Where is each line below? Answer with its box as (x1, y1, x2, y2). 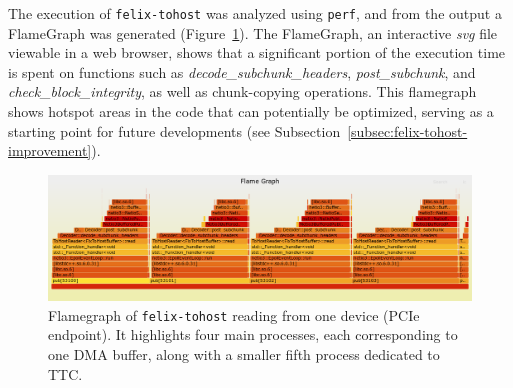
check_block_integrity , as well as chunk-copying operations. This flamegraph (8, 81, 477, 102)
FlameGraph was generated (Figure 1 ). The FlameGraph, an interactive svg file (8, 22, 498, 43)
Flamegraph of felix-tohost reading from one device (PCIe (48, 304, 420, 325)
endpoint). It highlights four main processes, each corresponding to (48, 324, 458, 345)
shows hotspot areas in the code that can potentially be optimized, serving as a (8, 101, 494, 122)
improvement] (8, 140, 92, 161)
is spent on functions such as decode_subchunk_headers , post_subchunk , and (8, 61, 476, 82)
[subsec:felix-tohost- (347, 120, 468, 141)
